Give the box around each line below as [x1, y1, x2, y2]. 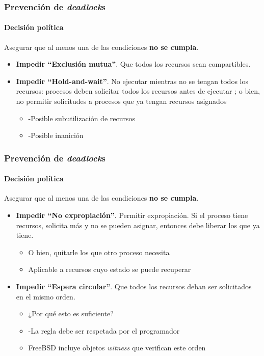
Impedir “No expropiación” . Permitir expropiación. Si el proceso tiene [16, 210, 248, 221]
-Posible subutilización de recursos [28, 113, 136, 123]
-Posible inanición [28, 130, 84, 141]
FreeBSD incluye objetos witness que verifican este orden [28, 342, 206, 353]
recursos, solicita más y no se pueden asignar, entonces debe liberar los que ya [16, 220, 260, 230]
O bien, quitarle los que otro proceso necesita [28, 247, 170, 257]
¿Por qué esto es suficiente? [28, 308, 114, 319]
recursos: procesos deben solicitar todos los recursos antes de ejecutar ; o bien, [16, 86, 260, 96]
